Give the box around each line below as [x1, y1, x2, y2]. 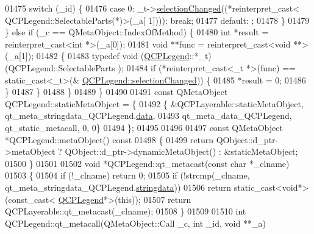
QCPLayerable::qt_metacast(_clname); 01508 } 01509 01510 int [5, 205, 246, 218]
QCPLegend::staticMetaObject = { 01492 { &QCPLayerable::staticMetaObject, [5, 97, 304, 110]
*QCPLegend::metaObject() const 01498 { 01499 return [5, 133, 214, 146]
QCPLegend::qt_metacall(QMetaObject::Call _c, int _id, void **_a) [5, 216, 266, 229]
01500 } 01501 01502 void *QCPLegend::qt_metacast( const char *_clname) [5, 157, 290, 169]
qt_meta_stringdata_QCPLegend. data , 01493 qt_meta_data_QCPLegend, [5, 109, 292, 122]
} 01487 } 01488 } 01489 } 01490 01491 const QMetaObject [5, 85, 228, 98]
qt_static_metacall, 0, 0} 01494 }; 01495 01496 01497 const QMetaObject [5, 121, 283, 133]
